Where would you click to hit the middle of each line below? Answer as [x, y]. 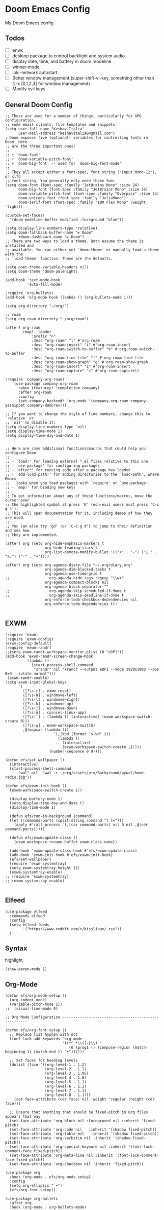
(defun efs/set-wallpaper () [35, 760]
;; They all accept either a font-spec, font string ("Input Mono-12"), [81, 172]
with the [14, 254]
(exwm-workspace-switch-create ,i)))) [102, 747]
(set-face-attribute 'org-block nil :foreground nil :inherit [74, 1121]
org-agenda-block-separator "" [77, 587]
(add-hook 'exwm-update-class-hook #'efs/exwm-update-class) [73, 851]
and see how [17, 530]
